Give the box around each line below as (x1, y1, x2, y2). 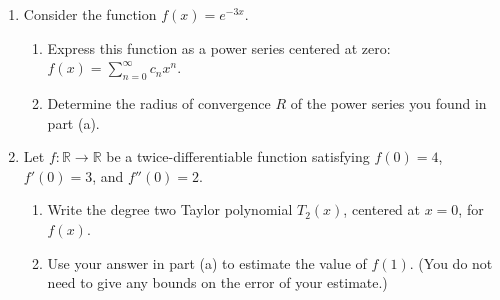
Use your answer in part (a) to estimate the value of (47, 252, 367, 273)
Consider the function (23, 4, 157, 24)
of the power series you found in (290, 92, 487, 113)
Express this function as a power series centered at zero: (47, 37, 391, 58)
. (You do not (409, 252, 493, 273)
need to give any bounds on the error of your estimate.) (47, 272, 388, 293)
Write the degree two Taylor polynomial (47, 199, 293, 220)
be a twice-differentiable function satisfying (106, 146, 370, 167)
